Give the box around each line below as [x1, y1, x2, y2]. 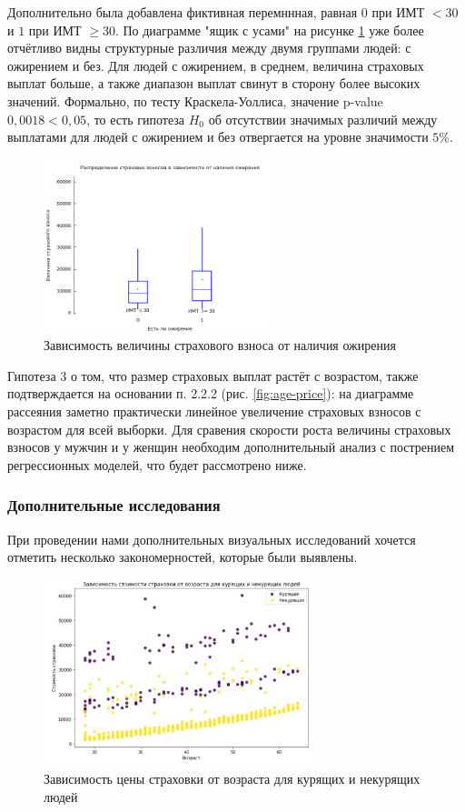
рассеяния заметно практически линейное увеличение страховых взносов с [7, 401, 421, 420]
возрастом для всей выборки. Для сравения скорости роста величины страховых [7, 419, 451, 438]
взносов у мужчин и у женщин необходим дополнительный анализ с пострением [7, 437, 455, 456]
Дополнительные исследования [7, 494, 221, 516]
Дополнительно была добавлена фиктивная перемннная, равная [7, 3, 358, 21]
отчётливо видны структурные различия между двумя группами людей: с [7, 38, 411, 57]
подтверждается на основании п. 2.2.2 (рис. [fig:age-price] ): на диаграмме [7, 384, 414, 403]
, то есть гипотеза [86, 109, 185, 128]
